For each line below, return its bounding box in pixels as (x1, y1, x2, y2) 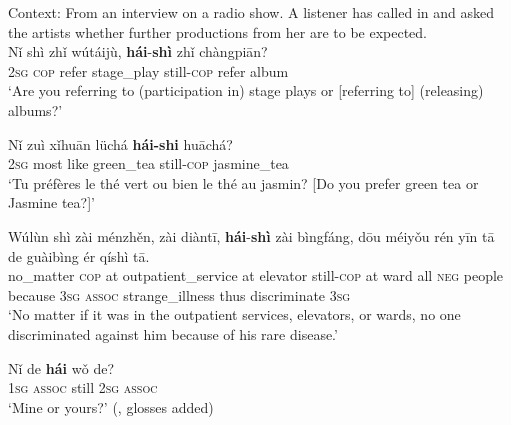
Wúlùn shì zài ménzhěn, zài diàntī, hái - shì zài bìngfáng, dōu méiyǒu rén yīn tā (8, 225, 495, 246)
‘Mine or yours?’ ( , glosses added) (8, 396, 214, 417)
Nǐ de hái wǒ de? (8, 357, 115, 378)
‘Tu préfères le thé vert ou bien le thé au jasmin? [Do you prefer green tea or (8, 172, 479, 193)
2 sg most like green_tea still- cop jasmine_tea (8, 153, 289, 174)
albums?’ (8, 99, 63, 120)
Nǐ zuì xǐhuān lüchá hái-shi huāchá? (8, 133, 233, 154)
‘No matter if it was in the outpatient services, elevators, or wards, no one (8, 304, 461, 325)
